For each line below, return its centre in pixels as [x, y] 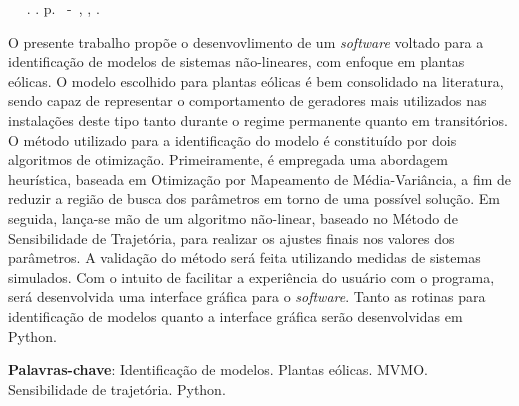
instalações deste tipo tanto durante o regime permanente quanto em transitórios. [258, 119]
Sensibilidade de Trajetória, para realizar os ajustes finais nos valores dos [231, 237]
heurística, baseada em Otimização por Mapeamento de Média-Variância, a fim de [260, 178]
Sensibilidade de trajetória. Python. [117, 388]
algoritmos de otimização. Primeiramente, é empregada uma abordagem [228, 159]
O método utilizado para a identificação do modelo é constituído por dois [232, 139]
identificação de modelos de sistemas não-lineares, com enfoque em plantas [236, 61]
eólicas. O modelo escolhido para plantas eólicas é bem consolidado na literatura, [256, 80]
